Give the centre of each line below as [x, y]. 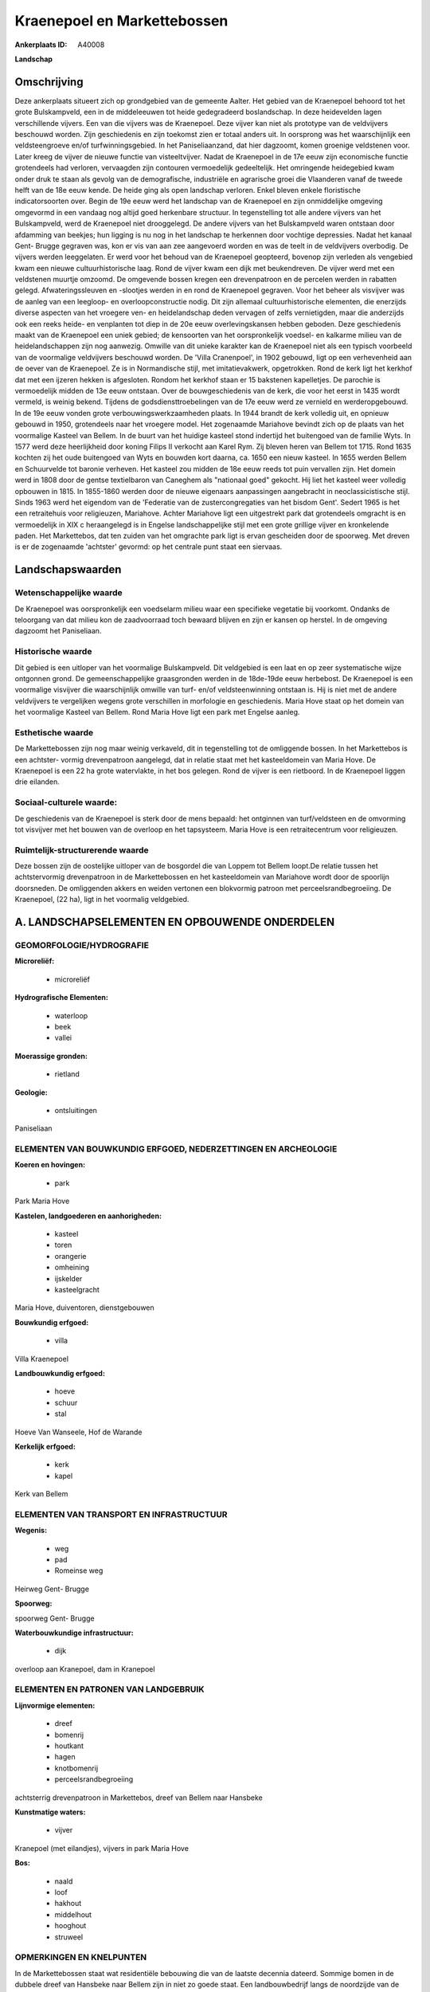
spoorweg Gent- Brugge [55, 1618]
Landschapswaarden [68, 570]
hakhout [68, 1904]
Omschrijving [49, 82]
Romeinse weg [79, 1570]
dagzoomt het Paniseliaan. [58, 631]
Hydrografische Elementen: [62, 998]
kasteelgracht [77, 1289]
